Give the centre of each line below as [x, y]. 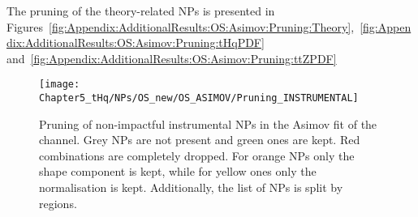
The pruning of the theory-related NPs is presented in [141, 11]
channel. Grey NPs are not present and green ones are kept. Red [200, 140]
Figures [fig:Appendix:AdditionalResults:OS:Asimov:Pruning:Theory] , [181, 26]
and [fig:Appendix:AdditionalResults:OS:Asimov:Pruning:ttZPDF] [172, 58]
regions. [58, 203]
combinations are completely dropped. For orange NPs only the [197, 155]
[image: [60, 85]
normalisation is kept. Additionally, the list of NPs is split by [191, 187]
